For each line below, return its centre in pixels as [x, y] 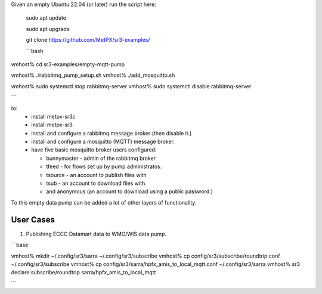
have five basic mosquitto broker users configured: [94, 150]
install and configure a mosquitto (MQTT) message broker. [103, 142]
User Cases [33, 220]
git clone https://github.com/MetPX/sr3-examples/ [88, 40]
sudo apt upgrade [48, 29]
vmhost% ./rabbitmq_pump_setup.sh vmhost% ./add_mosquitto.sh [93, 75]
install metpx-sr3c [53, 116]
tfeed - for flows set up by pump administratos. [104, 166]
